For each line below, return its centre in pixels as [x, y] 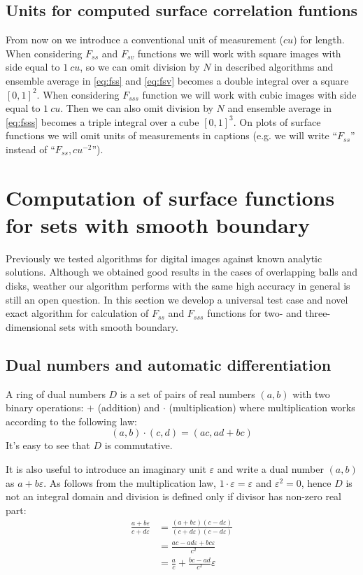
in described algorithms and [274, 67]
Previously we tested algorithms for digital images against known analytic [164, 258]
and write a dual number [270, 469]
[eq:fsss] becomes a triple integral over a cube [102, 121]
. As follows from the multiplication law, [130, 482]
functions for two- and [255, 313]
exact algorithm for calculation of [77, 313]
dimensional [31, 326]
